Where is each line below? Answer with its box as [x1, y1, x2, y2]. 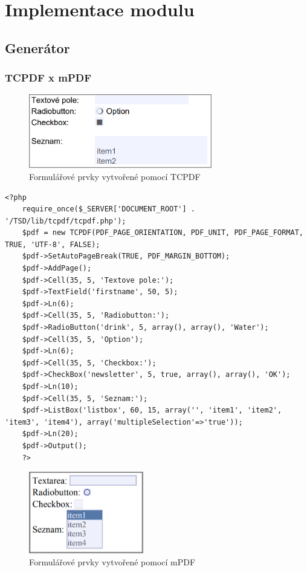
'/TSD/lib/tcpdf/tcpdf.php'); [5, 216, 126, 225]
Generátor [5, 38, 70, 57]
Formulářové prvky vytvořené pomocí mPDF [29, 555, 196, 568]
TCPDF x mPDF [5, 70, 92, 85]
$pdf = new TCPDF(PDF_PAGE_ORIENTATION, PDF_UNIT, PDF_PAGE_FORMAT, [22, 228, 303, 237]
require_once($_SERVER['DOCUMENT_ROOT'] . [22, 205, 195, 214]
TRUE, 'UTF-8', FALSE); [5, 240, 100, 249]
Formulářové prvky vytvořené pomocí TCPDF [29, 170, 201, 182]
